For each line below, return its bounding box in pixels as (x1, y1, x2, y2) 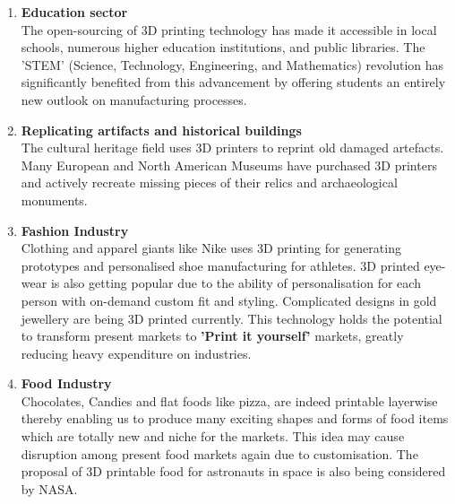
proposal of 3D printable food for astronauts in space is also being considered (21, 462, 446, 481)
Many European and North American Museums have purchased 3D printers (21, 155, 437, 174)
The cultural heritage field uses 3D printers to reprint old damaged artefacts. (21, 138, 444, 157)
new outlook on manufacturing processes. (21, 90, 247, 109)
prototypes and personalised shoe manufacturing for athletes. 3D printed (21, 256, 420, 274)
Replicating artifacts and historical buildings (21, 120, 302, 139)
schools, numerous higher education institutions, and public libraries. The (21, 38, 425, 56)
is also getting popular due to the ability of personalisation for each (50, 274, 421, 292)
